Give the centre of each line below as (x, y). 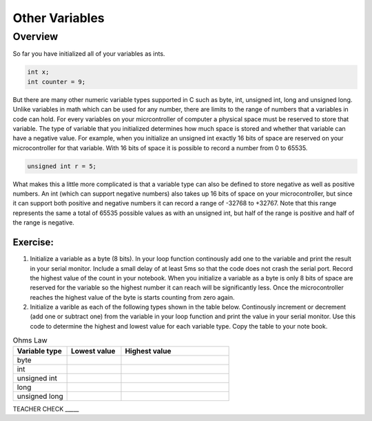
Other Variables (59, 18)
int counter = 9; (56, 82)
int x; (38, 72)
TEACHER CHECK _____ (46, 409)
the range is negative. (44, 223)
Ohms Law (30, 340)
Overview (35, 37)
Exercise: (33, 242)
